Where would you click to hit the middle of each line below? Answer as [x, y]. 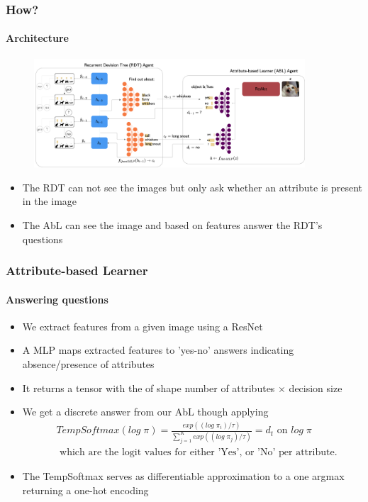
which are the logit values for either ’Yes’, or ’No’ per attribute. [199, 452]
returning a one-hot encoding [85, 490]
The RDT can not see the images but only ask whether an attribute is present [192, 187]
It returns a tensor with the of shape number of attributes [149, 387]
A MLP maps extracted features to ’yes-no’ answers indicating [158, 350]
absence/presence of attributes [88, 363]
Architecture [37, 38]
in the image [50, 201]
